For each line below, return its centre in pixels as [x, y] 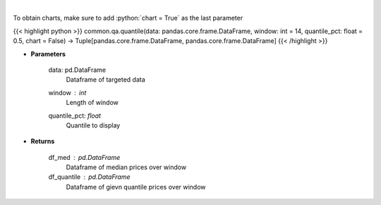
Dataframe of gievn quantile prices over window [136, 187]
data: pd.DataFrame [77, 70]
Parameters [48, 54]
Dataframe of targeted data [106, 80]
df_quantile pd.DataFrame [89, 177]
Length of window [92, 103]
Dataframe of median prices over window [126, 167]
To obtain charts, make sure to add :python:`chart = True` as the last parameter [128, 18]
